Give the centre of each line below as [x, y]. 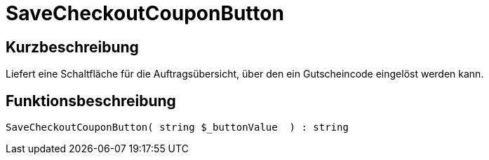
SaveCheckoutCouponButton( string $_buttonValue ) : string [177, 128]
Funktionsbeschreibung [91, 101]
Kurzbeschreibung [72, 47]
